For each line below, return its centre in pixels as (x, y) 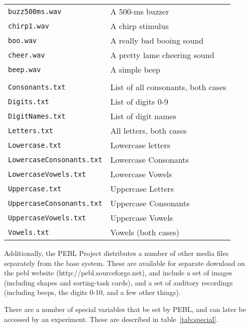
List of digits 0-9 (139, 101)
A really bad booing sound (157, 40)
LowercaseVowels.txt (47, 174)
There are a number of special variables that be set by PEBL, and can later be (125, 309)
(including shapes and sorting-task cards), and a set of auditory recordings (118, 282)
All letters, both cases (149, 130)
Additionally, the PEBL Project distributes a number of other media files (116, 253)
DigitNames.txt (37, 116)
